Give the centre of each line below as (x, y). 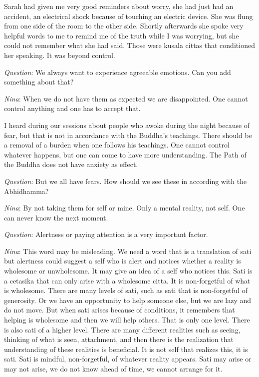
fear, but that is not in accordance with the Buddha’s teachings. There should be (128, 135)
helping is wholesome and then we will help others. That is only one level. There (127, 320)
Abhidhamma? (26, 191)
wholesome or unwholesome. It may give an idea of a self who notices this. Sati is (128, 271)
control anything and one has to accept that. (72, 108)
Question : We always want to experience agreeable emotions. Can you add (118, 72)
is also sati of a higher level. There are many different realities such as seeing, (122, 329)
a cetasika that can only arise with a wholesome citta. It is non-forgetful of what (127, 280)
